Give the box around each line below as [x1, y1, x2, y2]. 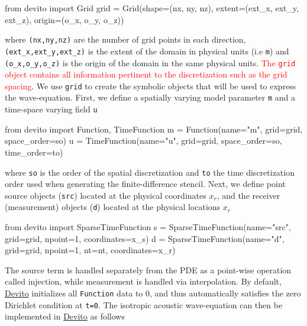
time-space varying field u [5, 103, 98, 115]
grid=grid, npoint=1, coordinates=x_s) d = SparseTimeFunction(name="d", [5, 232, 285, 244]
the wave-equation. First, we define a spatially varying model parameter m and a [5, 91, 296, 104]
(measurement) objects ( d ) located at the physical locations [5, 201, 221, 213]
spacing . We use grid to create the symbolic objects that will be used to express [5, 79, 296, 92]
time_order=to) [5, 146, 63, 158]
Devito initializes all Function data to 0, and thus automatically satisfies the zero [5, 287, 301, 299]
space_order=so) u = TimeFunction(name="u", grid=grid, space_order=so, [5, 134, 282, 147]
